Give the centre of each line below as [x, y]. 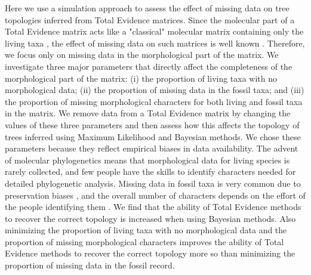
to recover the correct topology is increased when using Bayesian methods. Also [150, 218]
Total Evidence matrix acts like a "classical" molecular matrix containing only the [154, 31]
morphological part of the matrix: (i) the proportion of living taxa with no [141, 78]
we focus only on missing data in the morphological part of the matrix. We [142, 55]
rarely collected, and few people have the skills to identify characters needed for [150, 172]
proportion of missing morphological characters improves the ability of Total [144, 241]
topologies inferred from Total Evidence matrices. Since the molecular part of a [150, 19]
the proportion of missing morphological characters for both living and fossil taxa [154, 101]
